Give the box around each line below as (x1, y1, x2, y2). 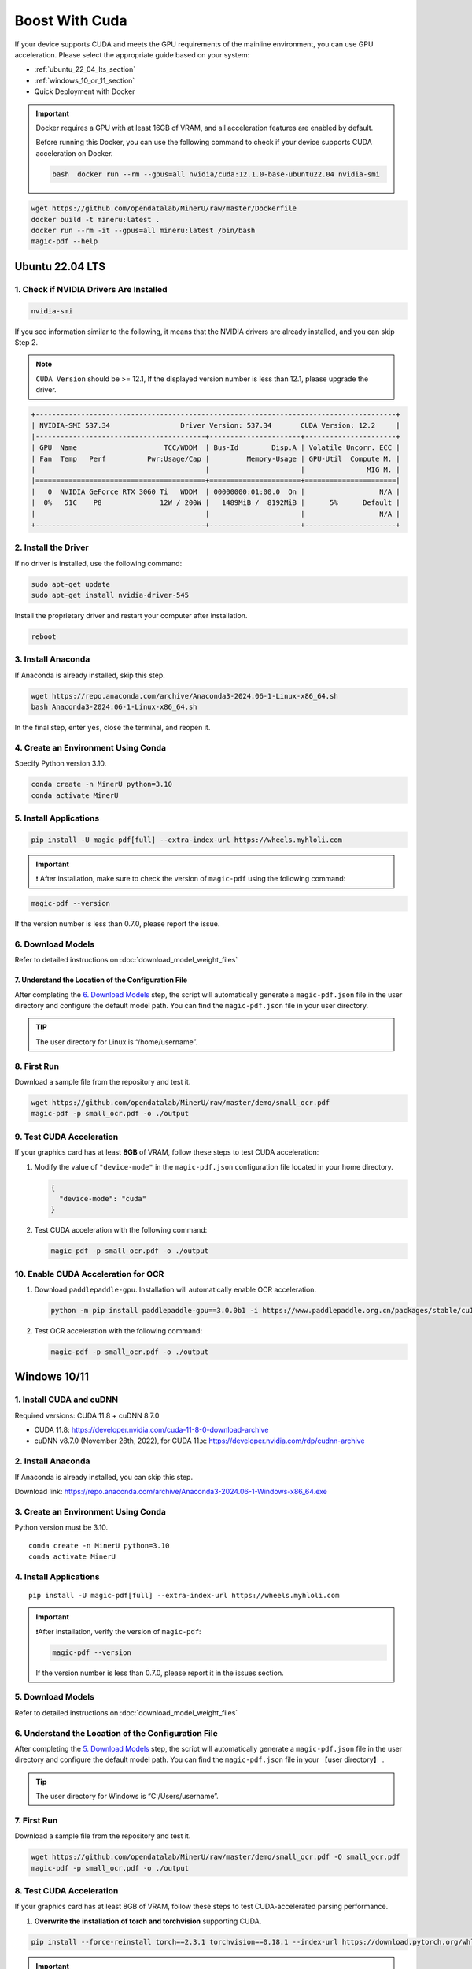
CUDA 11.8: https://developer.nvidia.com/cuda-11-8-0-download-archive (34, 1426, 269, 1435)
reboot (31, 632, 57, 641)
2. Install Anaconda (14, 1455, 90, 1467)
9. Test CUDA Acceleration (14, 1131, 119, 1142)
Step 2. (14, 337, 39, 347)
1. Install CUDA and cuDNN (14, 1394, 118, 1405)
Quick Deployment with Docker (34, 87, 135, 96)
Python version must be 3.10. (14, 1522, 109, 1532)
